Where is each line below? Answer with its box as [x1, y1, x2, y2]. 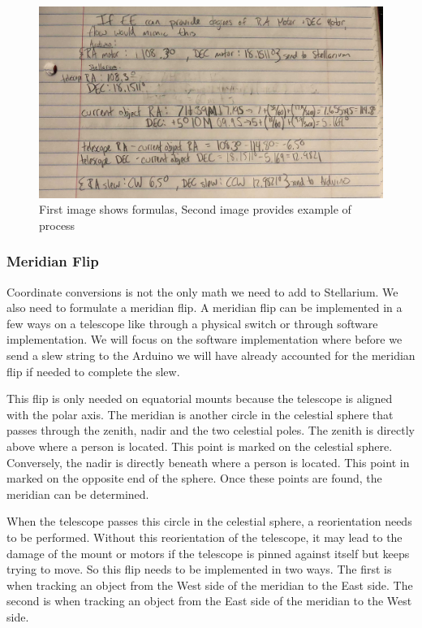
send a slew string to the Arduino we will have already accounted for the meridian [6, 346, 416, 363]
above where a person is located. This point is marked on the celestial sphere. [6, 437, 393, 454]
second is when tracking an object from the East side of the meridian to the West [6, 592, 412, 609]
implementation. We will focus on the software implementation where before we [6, 331, 403, 348]
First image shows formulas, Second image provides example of [39, 201, 351, 218]
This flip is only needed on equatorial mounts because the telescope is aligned [6, 390, 393, 407]
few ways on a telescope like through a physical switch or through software [6, 314, 378, 331]
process [39, 216, 75, 233]
